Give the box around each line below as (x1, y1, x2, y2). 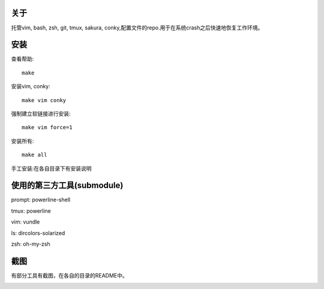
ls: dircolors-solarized (11, 229, 65, 237)
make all (22, 151, 47, 159)
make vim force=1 (22, 124, 73, 131)
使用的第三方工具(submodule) (11, 180, 124, 190)
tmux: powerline (11, 207, 51, 214)
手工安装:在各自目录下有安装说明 (11, 165, 92, 172)
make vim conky (22, 97, 67, 103)
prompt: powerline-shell (11, 196, 71, 204)
